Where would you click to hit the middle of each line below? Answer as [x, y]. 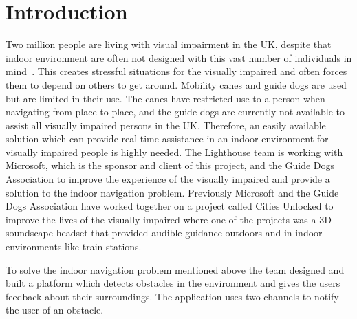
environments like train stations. [74, 246]
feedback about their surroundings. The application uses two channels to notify [172, 296]
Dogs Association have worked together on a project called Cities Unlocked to [170, 206]
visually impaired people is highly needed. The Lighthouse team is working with [174, 152]
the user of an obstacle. [55, 310]
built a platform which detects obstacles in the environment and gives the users [173, 283]
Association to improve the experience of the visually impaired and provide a [168, 179]
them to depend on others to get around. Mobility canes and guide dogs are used [176, 84]
